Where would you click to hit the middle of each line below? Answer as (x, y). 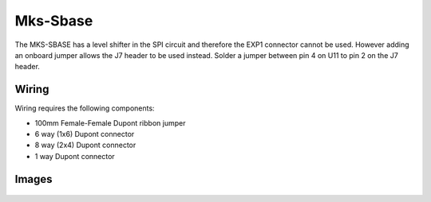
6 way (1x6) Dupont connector (85, 134)
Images (34, 179)
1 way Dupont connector (75, 156)
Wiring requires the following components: (85, 108)
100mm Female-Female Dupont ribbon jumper (110, 122)
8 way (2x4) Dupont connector (85, 145)
